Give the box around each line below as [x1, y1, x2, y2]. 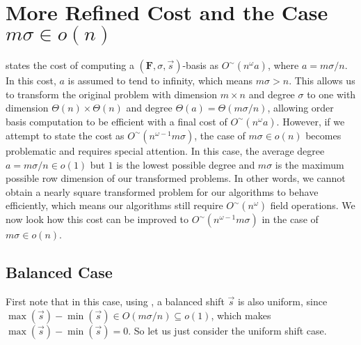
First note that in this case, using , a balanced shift [6, 294, 225, 309]
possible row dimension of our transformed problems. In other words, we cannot [6, 171, 346, 185]
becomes [305, 128, 342, 142]
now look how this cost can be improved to [6, 212, 189, 227]
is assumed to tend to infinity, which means [67, 73, 253, 88]
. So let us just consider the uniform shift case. [128, 323, 327, 337]
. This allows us [289, 73, 355, 88]
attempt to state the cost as [6, 128, 125, 142]
